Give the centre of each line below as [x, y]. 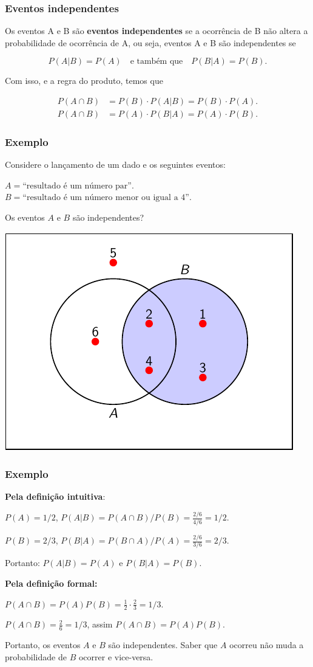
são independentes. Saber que [163, 645]
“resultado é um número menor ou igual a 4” [106, 198]
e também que [156, 62]
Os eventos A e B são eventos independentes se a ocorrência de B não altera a [156, 31]
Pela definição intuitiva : [55, 496]
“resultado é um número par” [77, 186]
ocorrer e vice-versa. [116, 656]
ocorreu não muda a [267, 645]
